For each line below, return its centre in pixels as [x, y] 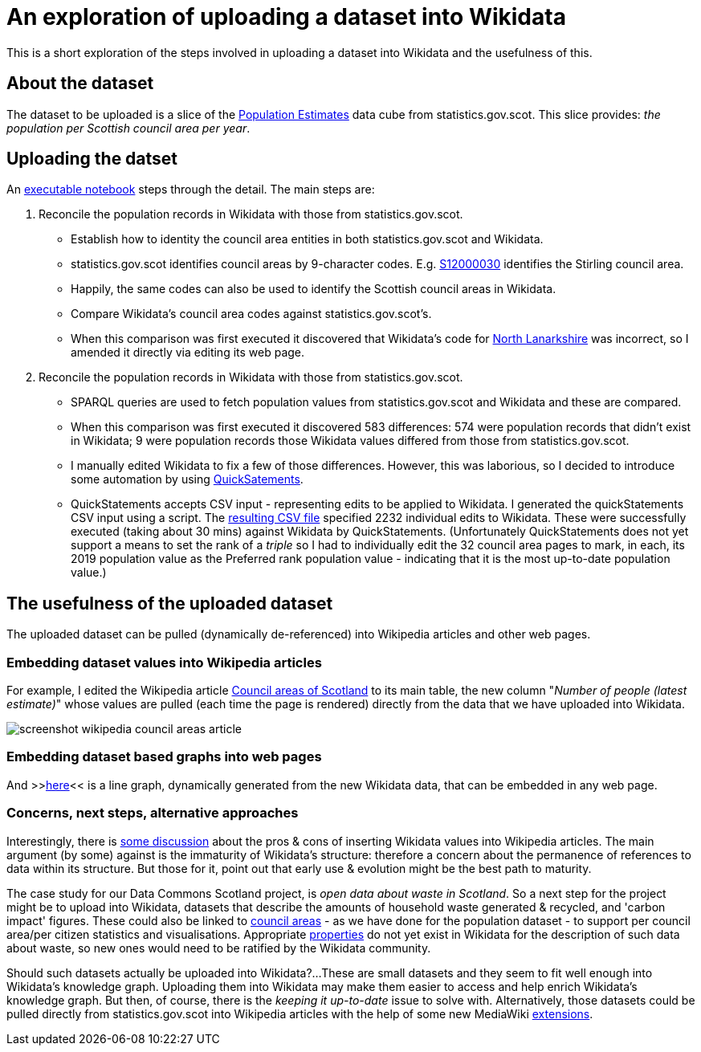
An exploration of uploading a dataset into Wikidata [286, 17]
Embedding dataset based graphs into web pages [164, 757]
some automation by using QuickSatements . [187, 479]
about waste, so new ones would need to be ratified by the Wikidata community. [219, 948]
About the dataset [80, 84]
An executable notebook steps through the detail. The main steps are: [191, 190]
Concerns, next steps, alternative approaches [153, 813]
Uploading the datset [92, 159]
